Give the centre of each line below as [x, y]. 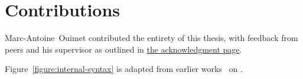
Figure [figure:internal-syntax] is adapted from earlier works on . [124, 69]
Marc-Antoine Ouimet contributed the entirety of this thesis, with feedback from [151, 38]
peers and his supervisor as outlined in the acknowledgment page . [123, 49]
